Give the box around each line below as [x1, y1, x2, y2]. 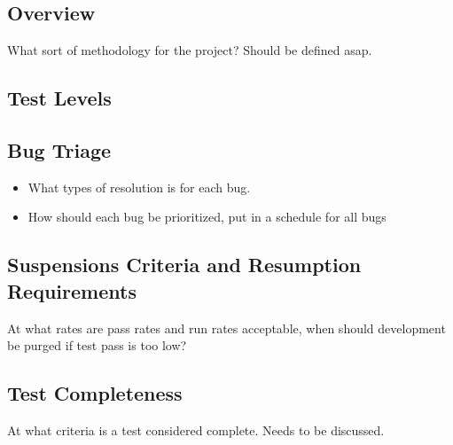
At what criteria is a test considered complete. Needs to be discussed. [7, 420, 385, 439]
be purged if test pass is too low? [7, 336, 187, 355]
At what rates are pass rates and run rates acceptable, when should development [7, 318, 446, 337]
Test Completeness [7, 379, 183, 407]
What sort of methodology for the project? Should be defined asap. [7, 41, 372, 59]
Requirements [7, 277, 137, 304]
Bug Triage [7, 136, 112, 163]
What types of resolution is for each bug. [27, 177, 251, 196]
